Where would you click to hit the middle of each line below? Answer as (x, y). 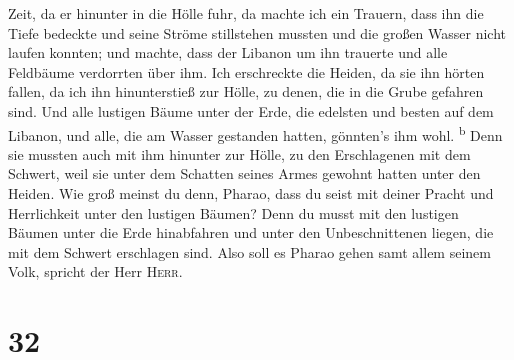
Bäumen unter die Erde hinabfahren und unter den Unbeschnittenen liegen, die (251, 232)
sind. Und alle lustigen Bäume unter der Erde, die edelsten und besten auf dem (251, 110)
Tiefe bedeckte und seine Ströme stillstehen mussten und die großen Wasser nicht (257, 32)
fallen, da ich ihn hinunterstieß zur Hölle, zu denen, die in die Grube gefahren (246, 91)
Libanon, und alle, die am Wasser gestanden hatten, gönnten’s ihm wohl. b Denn (255, 133)
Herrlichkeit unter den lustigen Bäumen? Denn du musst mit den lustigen (233, 212)
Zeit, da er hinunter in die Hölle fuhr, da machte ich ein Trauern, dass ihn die (246, 13)
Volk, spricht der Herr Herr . (95, 271)
